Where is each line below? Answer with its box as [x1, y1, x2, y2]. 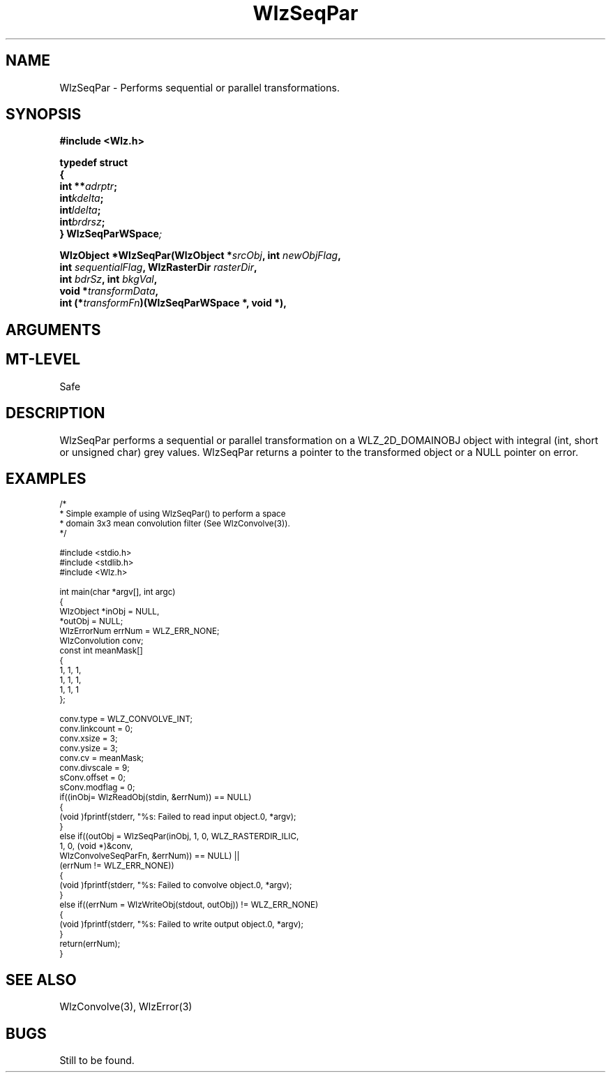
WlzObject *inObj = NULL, [59, 607, 160, 617]
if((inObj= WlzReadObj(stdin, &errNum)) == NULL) [59, 792, 252, 803]
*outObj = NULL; [59, 616, 123, 627]
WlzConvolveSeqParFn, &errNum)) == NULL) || [59, 851, 240, 862]
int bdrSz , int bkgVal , [59, 273, 158, 286]
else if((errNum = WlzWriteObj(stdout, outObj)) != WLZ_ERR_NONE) [59, 900, 319, 910]
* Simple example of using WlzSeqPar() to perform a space [59, 509, 286, 519]
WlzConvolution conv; [59, 636, 144, 647]
